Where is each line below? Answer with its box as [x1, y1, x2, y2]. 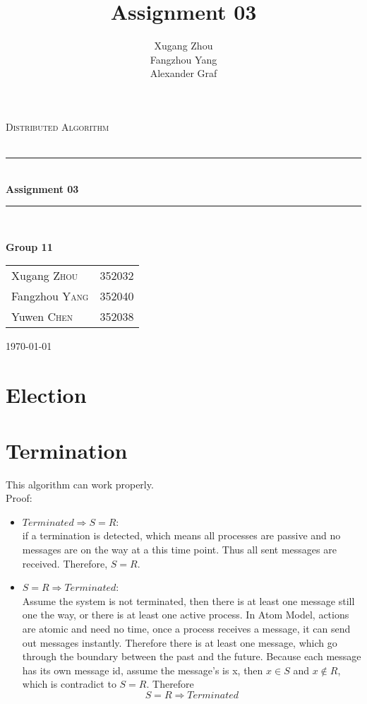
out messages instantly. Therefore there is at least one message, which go [22, 635, 337, 650]
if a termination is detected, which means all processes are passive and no [22, 528, 341, 543]
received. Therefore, [22, 556, 108, 570]
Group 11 [6, 239, 53, 254]
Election [6, 380, 87, 409]
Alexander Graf [150, 66, 217, 81]
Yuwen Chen [11, 308, 73, 325]
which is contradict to [22, 676, 116, 691]
